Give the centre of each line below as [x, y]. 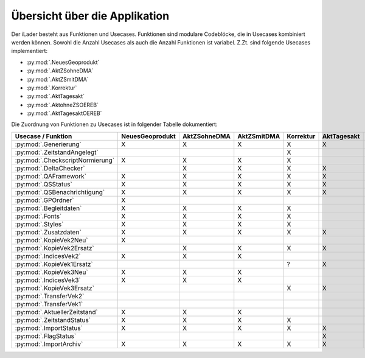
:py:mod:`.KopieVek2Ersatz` [54, 248]
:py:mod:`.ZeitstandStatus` [53, 320]
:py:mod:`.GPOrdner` [44, 200]
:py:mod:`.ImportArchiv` [49, 344]
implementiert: [30, 51]
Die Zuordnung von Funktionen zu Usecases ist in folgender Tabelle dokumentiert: [114, 124]
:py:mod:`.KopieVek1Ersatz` [54, 264]
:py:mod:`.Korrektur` [52, 88]
